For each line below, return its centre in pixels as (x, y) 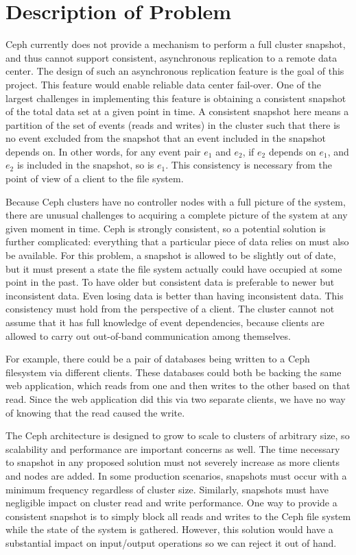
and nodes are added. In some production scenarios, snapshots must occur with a (176, 475)
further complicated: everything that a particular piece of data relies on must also (177, 242)
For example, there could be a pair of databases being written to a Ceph (158, 359)
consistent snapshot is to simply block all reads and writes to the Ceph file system (178, 516)
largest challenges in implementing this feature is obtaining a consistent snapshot (176, 98)
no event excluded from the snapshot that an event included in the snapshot (166, 138)
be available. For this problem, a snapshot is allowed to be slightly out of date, (171, 255)
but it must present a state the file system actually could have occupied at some (174, 268)
